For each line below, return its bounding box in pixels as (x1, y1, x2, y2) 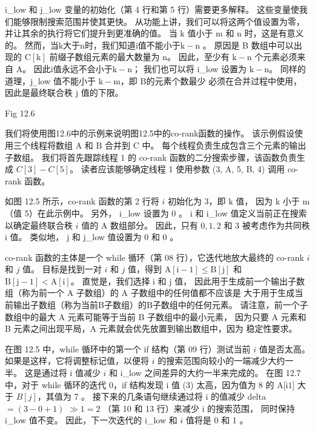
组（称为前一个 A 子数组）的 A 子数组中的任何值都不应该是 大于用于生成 (5, 286, 295, 299)
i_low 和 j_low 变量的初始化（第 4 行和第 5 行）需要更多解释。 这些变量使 (5, 3, 299, 15)
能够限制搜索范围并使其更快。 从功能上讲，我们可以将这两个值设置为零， (13, 15, 305, 27)
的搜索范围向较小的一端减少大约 (157, 354, 285, 367)
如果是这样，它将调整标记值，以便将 (5, 354, 149, 367)
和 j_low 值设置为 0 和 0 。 (71, 230, 179, 243)
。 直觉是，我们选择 (70, 274, 150, 287)
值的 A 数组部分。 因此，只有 (81, 218, 198, 231)
